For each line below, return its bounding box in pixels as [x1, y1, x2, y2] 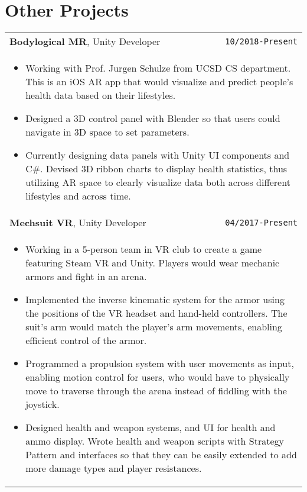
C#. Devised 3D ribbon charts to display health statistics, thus [25, 162, 288, 176]
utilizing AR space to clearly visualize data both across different [25, 175, 290, 189]
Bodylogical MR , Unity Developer [9, 34, 161, 49]
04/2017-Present [225, 217, 298, 227]
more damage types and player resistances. [25, 461, 202, 475]
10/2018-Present [225, 36, 298, 46]
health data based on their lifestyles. [25, 88, 176, 102]
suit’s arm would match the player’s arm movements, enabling [25, 320, 282, 334]
